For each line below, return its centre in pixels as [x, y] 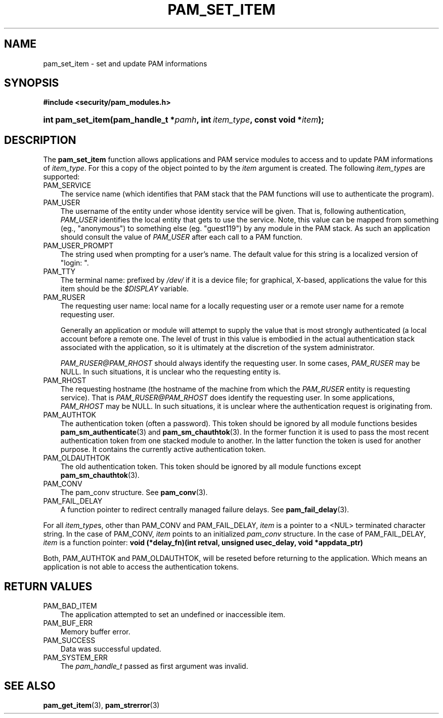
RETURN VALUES [48, 586]
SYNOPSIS [32, 83]
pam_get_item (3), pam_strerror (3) [101, 705]
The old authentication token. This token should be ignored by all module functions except [211, 467]
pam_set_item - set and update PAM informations [125, 63]
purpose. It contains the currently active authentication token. [163, 449]
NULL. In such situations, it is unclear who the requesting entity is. [171, 372]
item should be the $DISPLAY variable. [125, 289]
